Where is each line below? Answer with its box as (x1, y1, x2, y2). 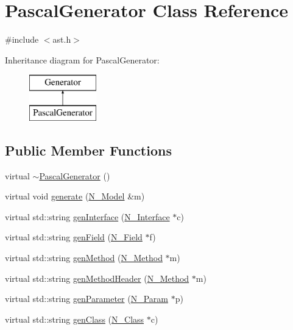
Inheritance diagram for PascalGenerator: (5, 53, 160, 66)
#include (5, 33, 39, 46)
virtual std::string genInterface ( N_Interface (5, 210, 170, 223)
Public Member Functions (5, 140, 172, 159)
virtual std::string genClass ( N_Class (5, 312, 144, 325)
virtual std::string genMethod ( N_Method (5, 251, 163, 264)
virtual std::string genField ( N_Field (5, 231, 143, 243)
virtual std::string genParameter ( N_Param (5, 292, 168, 305)
